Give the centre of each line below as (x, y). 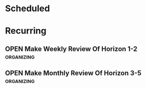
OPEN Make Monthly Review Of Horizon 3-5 (73, 73)
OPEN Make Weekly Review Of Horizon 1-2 (71, 49)
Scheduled (27, 9)
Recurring (26, 31)
